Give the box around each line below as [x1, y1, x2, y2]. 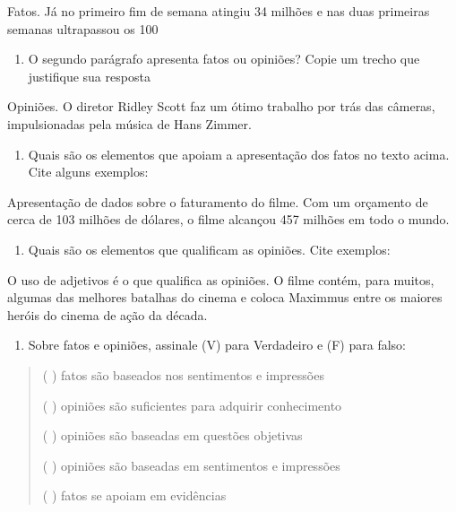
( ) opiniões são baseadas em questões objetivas [42, 426, 303, 445]
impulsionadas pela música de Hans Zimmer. [7, 114, 252, 133]
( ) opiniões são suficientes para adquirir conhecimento [42, 395, 342, 414]
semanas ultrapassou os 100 [7, 19, 159, 38]
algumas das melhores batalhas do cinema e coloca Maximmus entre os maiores [7, 288, 443, 307]
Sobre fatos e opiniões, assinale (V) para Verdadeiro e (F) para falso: [28, 335, 406, 354]
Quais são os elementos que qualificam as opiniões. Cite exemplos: [28, 239, 391, 258]
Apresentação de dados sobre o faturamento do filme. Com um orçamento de [7, 192, 428, 211]
